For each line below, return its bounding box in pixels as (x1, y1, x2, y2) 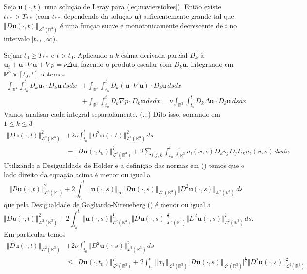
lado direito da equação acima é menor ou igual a (4, 169, 151, 180)
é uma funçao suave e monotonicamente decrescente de (60, 20, 223, 30)
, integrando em (187, 59, 234, 69)
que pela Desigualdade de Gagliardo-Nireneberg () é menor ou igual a (4, 199, 211, 209)
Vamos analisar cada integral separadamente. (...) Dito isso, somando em (4, 108, 221, 119)
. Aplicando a (73, 49, 113, 60)
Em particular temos (4, 229, 65, 239)
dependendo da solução (64, 11, 132, 21)
